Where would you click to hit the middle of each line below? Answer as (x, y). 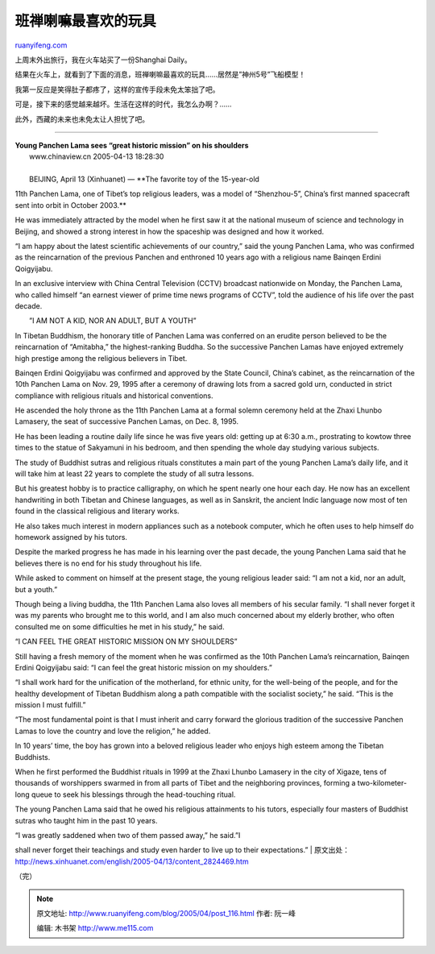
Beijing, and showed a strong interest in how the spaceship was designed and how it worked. (170, 231)
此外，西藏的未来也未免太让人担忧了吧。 (82, 119)
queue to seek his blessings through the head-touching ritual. (133, 794)
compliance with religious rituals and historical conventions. (114, 396)
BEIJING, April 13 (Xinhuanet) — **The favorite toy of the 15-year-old (144, 179)
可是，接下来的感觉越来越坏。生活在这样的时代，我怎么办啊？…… (124, 104)
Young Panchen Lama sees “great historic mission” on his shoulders (132, 145)
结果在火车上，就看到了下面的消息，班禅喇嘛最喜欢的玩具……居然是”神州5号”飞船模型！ (160, 75)
